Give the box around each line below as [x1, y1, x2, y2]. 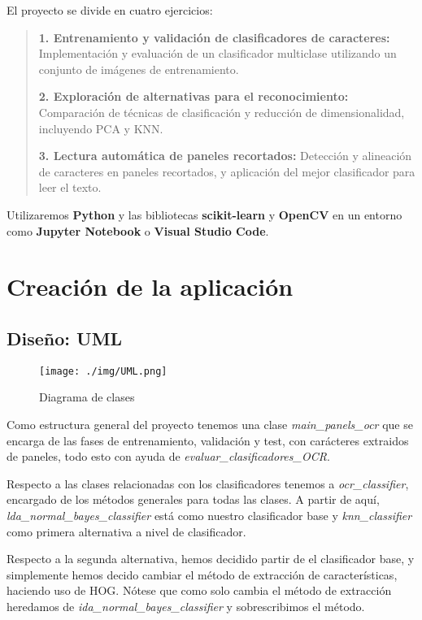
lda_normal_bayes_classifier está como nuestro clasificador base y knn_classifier [7, 506, 412, 523]
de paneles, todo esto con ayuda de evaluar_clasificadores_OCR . [7, 448, 330, 465]
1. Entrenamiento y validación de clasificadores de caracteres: [38, 28, 390, 46]
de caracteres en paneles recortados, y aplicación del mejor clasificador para [38, 163, 415, 180]
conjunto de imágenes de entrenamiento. [38, 60, 239, 77]
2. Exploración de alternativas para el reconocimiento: [38, 88, 349, 105]
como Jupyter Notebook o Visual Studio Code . [7, 222, 269, 239]
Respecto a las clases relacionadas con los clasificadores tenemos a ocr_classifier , [7, 475, 409, 492]
